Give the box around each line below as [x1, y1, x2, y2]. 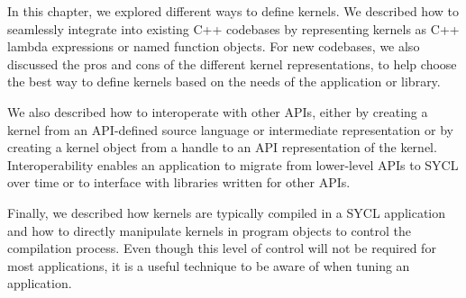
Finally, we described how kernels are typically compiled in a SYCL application [7, 203, 446, 221]
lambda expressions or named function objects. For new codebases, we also [7, 37, 420, 56]
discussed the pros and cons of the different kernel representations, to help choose [7, 54, 457, 73]
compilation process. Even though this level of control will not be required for [7, 239, 436, 257]
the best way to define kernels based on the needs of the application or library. [7, 72, 441, 91]
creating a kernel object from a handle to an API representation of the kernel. [7, 138, 437, 157]
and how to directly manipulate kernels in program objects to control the [7, 221, 411, 239]
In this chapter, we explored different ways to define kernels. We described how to [7, 2, 459, 20]
